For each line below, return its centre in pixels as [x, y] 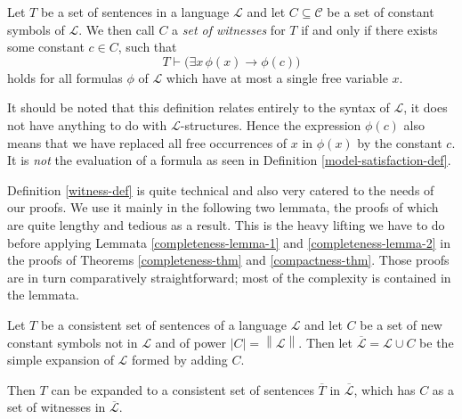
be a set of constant [381, 12]
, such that [147, 47]
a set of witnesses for [229, 29]
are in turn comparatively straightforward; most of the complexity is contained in [229, 277]
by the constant [400, 142]
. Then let [325, 342]
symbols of [36, 29]
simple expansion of [61, 360]
